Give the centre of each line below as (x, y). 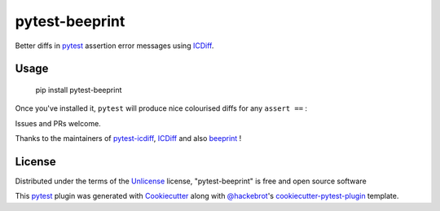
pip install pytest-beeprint (79, 90)
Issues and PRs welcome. (58, 123)
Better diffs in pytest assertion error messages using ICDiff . (114, 46)
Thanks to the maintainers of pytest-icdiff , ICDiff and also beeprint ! (128, 138)
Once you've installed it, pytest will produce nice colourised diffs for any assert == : (161, 108)
